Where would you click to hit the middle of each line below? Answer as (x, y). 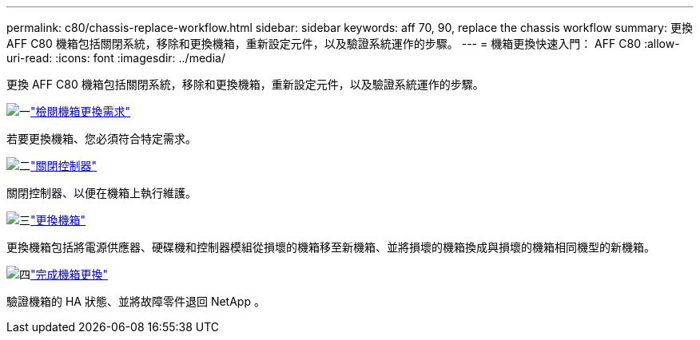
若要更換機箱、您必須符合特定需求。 (101, 138)
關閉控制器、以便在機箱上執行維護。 (101, 193)
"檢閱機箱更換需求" (81, 111)
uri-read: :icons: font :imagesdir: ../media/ (116, 58)
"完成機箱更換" (70, 274)
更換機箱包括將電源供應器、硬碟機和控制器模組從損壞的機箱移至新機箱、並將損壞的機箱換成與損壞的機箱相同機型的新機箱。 (331, 247)
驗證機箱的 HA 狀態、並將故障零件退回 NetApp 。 (136, 301)
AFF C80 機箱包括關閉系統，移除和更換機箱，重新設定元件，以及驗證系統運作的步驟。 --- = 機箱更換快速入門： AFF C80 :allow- (343, 43)
